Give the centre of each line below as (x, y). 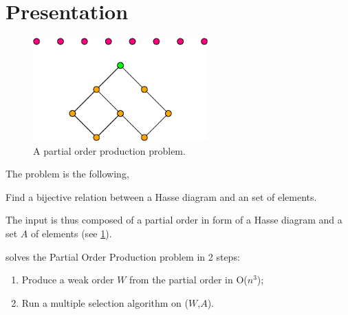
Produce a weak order (68, 280)
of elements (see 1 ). (72, 233)
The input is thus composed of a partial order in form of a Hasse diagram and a (174, 220)
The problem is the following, (67, 174)
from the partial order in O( (188, 280)
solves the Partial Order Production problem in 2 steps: (123, 256)
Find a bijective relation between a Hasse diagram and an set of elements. (161, 196)
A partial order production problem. (109, 150)
